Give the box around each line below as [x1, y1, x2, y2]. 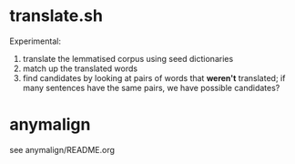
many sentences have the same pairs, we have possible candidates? [22, 82, 280, 93]
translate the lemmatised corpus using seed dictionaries [22, 53, 234, 64]
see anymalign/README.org [9, 144, 116, 155]
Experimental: [9, 36, 62, 46]
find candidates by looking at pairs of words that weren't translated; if [22, 72, 286, 83]
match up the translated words [22, 63, 138, 74]
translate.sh [9, 5, 103, 26]
